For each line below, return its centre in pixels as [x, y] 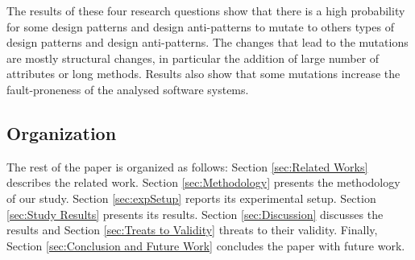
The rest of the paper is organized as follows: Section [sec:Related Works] [187, 166]
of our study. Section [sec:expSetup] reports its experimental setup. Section [191, 198]
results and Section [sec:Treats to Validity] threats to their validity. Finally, [192, 230]
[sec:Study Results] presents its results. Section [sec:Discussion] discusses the [195, 214]
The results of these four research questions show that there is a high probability [206, 10]
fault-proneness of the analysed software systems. [128, 89]
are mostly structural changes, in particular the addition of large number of [193, 58]
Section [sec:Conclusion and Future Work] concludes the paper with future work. [206, 245]
